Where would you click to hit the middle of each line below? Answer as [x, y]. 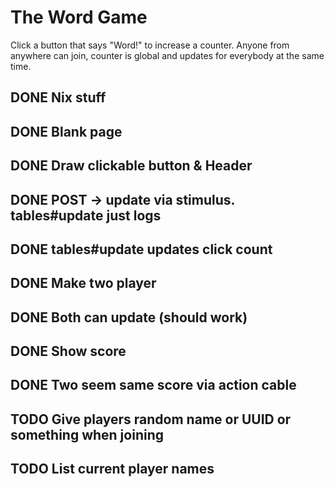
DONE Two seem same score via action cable [153, 385]
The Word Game [79, 17]
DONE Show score [68, 351]
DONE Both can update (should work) [129, 317]
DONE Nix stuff [58, 97]
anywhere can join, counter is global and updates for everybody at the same [167, 55]
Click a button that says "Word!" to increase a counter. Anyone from [150, 45]
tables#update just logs [86, 215]
